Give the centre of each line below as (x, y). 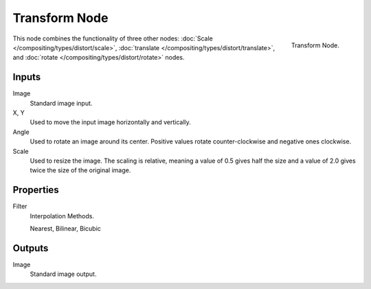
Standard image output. (63, 274)
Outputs (31, 248)
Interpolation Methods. (62, 216)
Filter (20, 207)
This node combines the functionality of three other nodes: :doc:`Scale (113, 38)
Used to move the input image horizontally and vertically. (111, 122)
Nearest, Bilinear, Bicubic (65, 229)
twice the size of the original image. (80, 170)
